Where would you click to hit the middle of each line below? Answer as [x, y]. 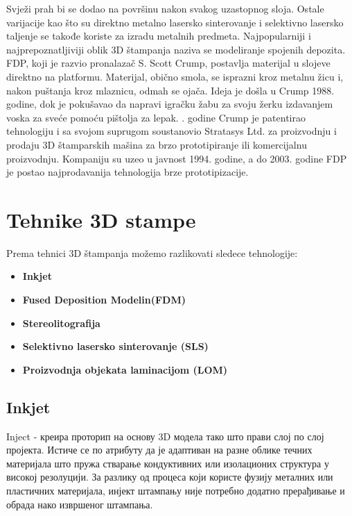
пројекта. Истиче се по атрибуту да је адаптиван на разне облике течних [159, 450]
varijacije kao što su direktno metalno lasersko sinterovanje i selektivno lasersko [175, 22]
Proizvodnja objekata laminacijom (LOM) [125, 369]
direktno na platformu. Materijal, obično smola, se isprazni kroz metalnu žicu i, [175, 76]
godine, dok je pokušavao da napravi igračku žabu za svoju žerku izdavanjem [170, 104]
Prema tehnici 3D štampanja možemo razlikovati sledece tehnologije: [152, 252]
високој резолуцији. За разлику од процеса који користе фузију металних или [170, 477]
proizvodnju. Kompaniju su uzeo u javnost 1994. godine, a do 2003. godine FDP [177, 158]
